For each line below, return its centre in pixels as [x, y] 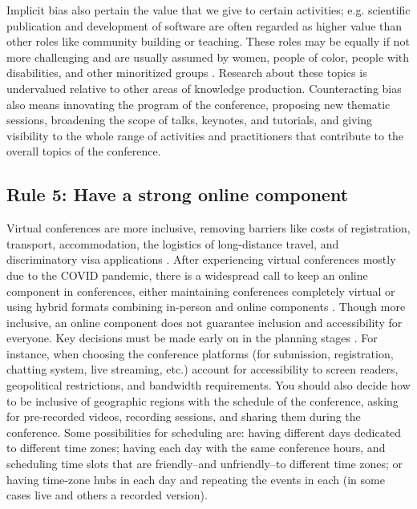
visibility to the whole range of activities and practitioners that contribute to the [205, 135]
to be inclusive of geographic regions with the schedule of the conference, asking [202, 400]
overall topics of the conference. [84, 151]
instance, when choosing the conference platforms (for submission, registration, [200, 353]
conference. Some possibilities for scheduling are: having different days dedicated [204, 432]
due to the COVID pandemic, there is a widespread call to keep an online [187, 275]
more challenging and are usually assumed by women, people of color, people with [208, 57]
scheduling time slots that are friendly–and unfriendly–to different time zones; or [205, 464]
